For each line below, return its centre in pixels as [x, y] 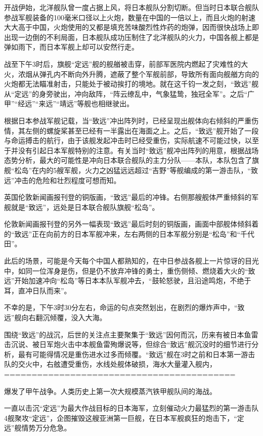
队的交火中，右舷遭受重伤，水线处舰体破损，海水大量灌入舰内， [110, 364]
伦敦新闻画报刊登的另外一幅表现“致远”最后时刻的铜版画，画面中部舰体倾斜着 [131, 224]
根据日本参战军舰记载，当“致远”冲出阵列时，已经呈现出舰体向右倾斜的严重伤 [131, 120]
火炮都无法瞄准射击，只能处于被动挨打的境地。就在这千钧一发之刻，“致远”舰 [131, 84]
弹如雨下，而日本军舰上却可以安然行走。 [71, 47]
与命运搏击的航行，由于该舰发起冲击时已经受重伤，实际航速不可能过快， [124, 140]
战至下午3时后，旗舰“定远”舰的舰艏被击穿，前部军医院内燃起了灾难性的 [123, 63]
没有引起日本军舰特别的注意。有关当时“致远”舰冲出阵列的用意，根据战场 [138, 150]
